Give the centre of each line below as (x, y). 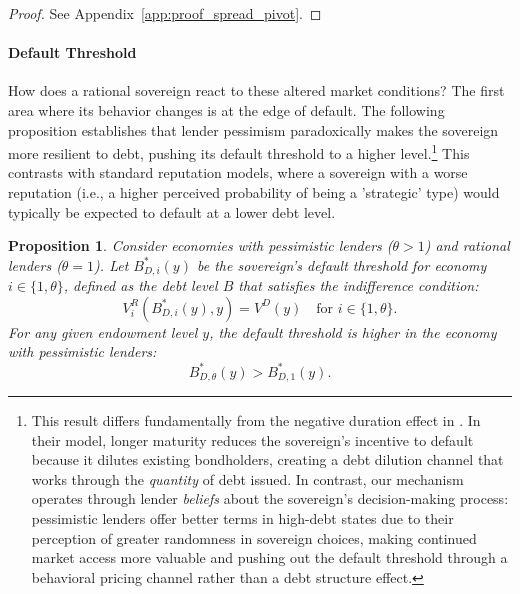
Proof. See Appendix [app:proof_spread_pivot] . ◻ (165, 13)
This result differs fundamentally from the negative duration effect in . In (256, 419)
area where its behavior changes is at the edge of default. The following (226, 109)
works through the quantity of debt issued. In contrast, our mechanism (247, 478)
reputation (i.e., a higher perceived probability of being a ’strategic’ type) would (254, 192)
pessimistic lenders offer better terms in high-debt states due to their (242, 517)
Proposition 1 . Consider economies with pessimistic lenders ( (200, 245)
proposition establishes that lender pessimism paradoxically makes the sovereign (253, 129)
